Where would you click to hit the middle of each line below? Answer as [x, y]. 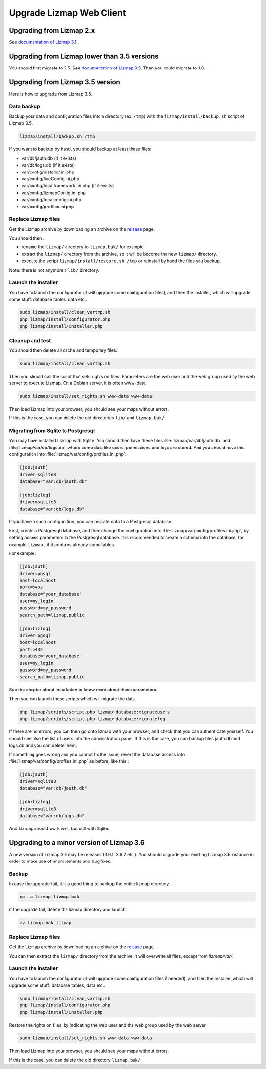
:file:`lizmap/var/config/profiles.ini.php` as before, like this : [69, 761]
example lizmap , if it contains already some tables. [62, 544]
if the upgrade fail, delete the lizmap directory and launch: [68, 910]
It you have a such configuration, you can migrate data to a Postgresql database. [91, 521]
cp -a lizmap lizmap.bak [50, 897]
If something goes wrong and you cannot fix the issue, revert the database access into [97, 755]
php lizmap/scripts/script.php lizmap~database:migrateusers [95, 712]
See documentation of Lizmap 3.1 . [44, 42]
